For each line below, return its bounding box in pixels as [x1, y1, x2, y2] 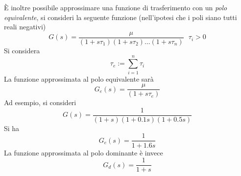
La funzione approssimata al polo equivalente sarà [4, 73, 154, 84]
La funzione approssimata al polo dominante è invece [4, 147, 163, 157]
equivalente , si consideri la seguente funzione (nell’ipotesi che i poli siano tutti [4, 12, 237, 22]
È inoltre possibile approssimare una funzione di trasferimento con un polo [4, 2, 227, 12]
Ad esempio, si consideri [4, 97, 76, 108]
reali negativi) [4, 22, 46, 32]
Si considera [4, 45, 40, 55]
